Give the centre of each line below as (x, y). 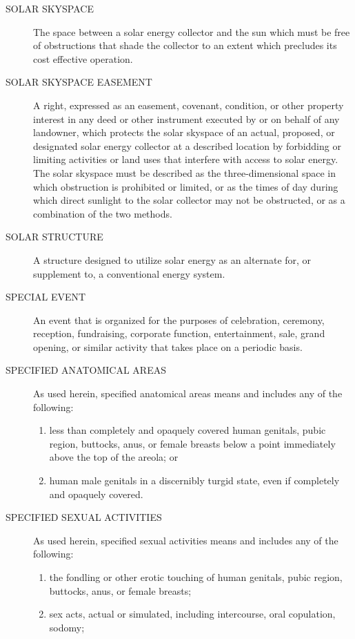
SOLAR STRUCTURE (54, 237)
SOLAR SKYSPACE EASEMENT (79, 82)
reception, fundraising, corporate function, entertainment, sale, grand (179, 333)
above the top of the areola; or (114, 457)
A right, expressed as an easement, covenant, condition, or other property (189, 105)
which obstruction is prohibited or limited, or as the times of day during (186, 186)
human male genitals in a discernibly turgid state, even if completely (194, 480)
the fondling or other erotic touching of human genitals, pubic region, (196, 577)
